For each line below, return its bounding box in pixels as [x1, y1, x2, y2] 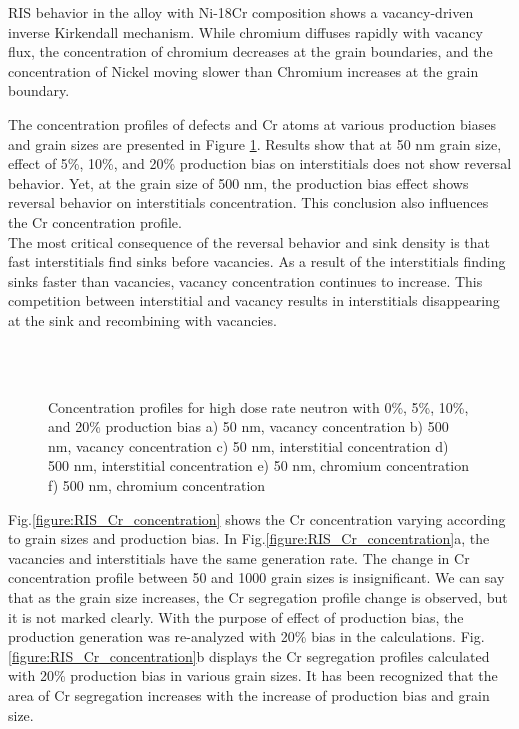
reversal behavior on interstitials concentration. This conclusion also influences [8, 192, 489, 213]
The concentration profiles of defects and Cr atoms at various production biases [8, 113, 496, 134]
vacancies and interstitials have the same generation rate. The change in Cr [8, 547, 470, 568]
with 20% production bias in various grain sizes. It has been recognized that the [8, 665, 498, 686]
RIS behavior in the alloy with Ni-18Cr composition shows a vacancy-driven [8, 2, 474, 22]
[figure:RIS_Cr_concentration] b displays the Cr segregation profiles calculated [8, 645, 490, 666]
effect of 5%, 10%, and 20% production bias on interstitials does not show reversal [8, 153, 512, 174]
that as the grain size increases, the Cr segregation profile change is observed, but [8, 587, 508, 608]
